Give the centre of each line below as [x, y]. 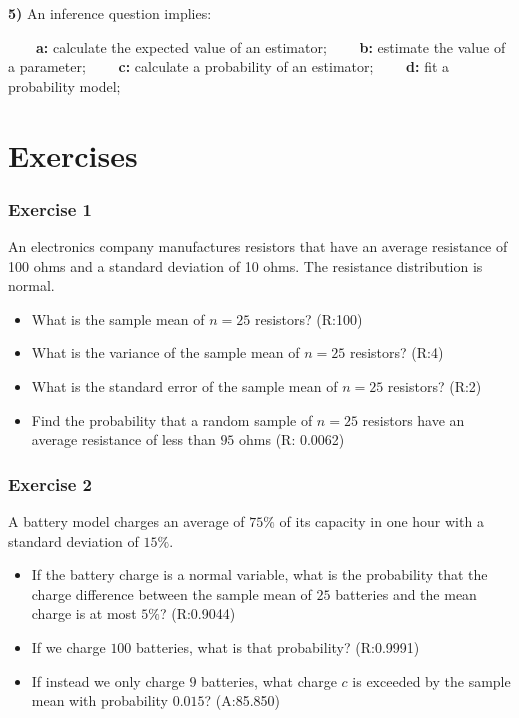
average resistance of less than [123, 439]
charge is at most [84, 613]
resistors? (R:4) [396, 352]
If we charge [68, 646]
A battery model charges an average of [126, 520]
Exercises [73, 154]
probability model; [64, 85]
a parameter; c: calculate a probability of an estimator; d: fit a [229, 66]
